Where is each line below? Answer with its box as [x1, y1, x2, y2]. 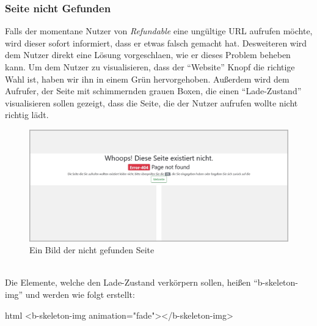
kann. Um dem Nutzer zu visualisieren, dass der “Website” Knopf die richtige [5, 61, 295, 73]
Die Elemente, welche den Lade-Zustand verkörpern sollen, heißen [5, 276, 251, 289]
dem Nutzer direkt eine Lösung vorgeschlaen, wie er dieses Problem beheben [5, 48, 291, 61]
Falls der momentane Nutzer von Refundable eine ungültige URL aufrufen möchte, [5, 24, 313, 37]
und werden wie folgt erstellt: [25, 287, 135, 300]
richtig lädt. [5, 108, 49, 121]
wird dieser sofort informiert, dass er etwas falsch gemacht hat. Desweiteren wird [5, 36, 307, 49]
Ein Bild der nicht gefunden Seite [29, 243, 155, 256]
